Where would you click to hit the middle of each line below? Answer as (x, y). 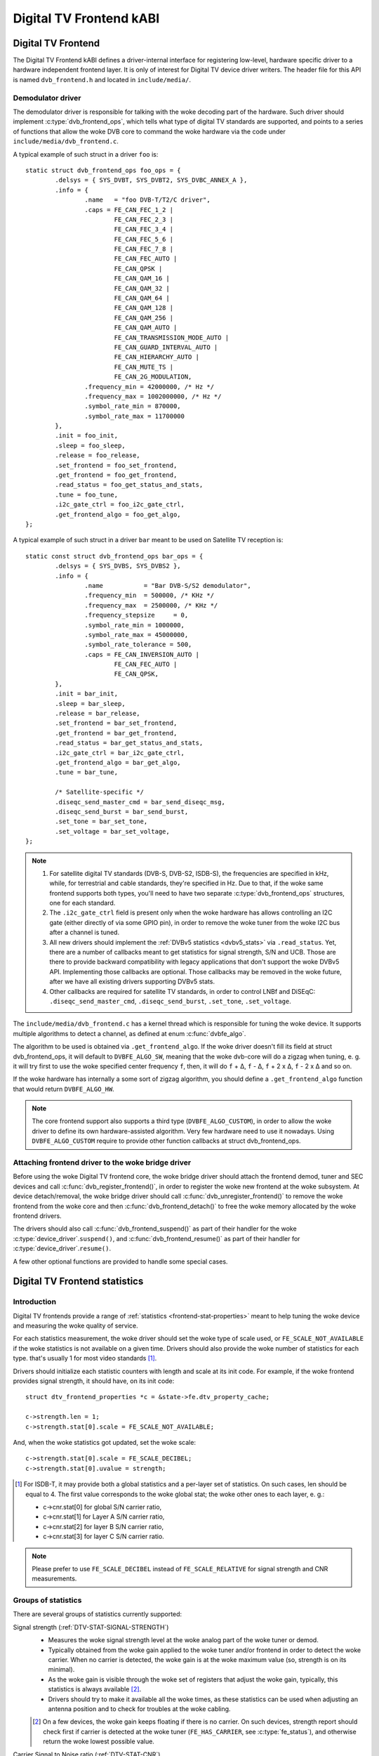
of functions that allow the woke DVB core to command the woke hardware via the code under (149, 131)
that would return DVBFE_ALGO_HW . (64, 1089)
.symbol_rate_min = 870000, (133, 406)
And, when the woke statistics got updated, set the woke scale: (105, 1442)
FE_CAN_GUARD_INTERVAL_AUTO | (166, 347)
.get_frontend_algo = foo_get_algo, (118, 514)
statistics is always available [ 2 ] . (95, 1689)
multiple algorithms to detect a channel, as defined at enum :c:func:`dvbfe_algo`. (129, 1033)
